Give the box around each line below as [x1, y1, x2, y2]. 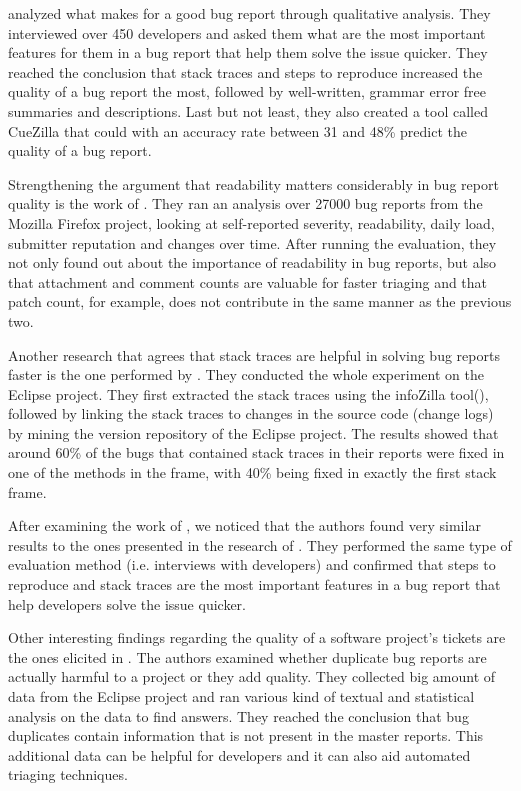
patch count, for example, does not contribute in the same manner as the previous [8, 291, 512, 312]
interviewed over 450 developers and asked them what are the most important [8, 22, 486, 43]
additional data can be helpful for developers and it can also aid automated [8, 744, 471, 765]
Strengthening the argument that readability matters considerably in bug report [8, 173, 499, 194]
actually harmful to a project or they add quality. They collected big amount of [8, 666, 496, 687]
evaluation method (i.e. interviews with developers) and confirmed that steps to [8, 554, 496, 575]
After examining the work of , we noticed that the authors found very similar [8, 515, 481, 536]
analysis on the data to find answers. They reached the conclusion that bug [8, 705, 469, 726]
